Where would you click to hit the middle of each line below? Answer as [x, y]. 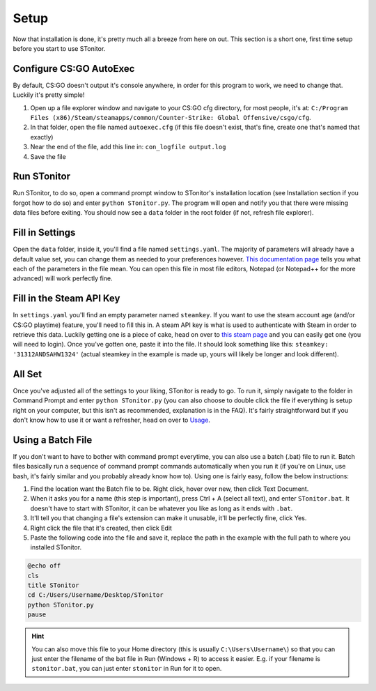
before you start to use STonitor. [59, 48]
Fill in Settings [44, 233]
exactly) [42, 137]
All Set [27, 374]
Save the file [48, 156]
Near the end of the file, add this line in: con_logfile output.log [128, 147]
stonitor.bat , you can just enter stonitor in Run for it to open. [127, 669]
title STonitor [53, 585]
